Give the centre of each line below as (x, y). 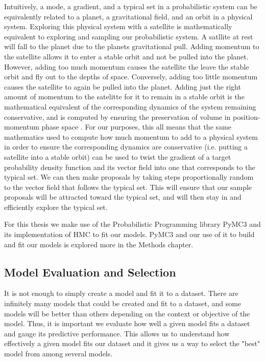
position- (247, 116)
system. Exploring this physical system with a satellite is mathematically (118, 26)
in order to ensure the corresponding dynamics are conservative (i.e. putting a (126, 147)
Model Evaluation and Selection (90, 272)
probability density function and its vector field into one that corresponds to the (130, 167)
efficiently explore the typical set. (56, 207)
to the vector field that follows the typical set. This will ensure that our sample (128, 187)
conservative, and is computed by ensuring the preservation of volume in (117, 116)
